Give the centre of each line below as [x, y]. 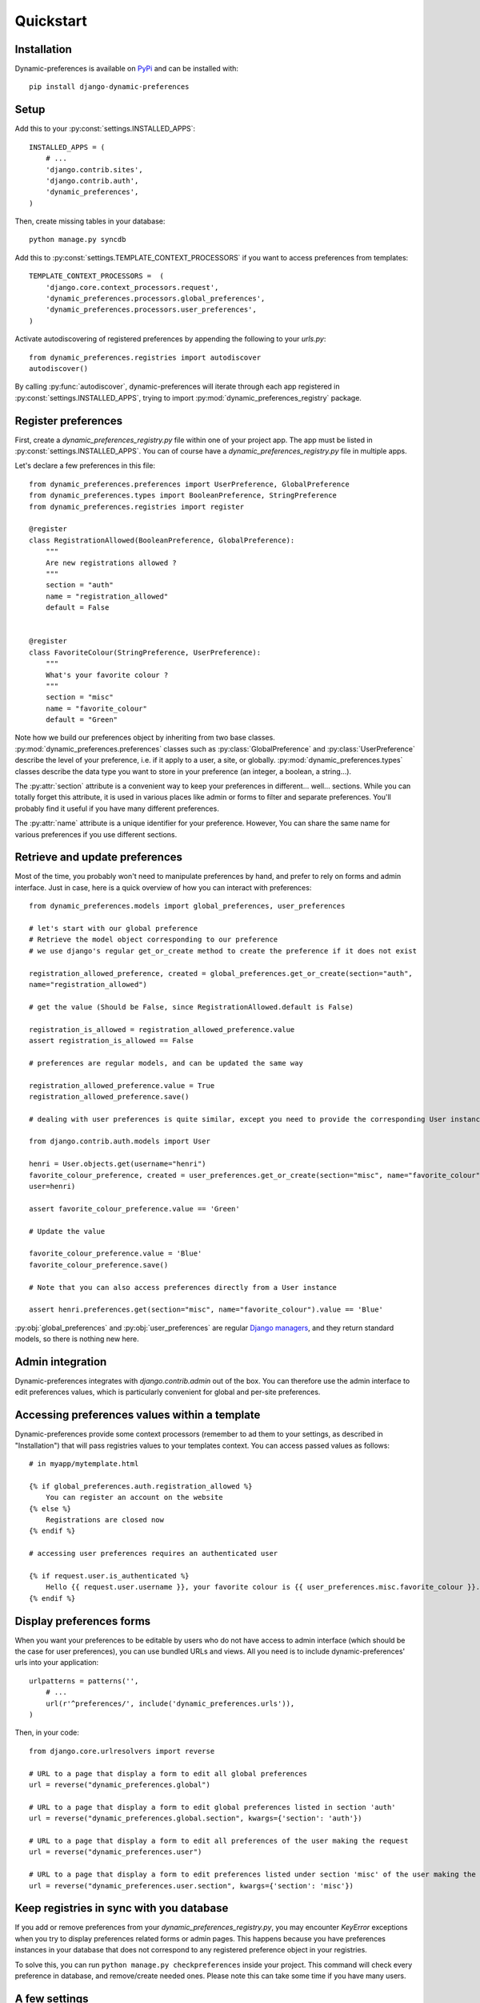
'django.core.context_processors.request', [132, 287]
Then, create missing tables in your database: [90, 221]
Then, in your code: [47, 1733]
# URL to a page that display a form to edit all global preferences [168, 1773]
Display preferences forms [83, 1621]
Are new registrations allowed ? [111, 562]
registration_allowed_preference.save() [109, 1096]
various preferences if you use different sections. [96, 834]
